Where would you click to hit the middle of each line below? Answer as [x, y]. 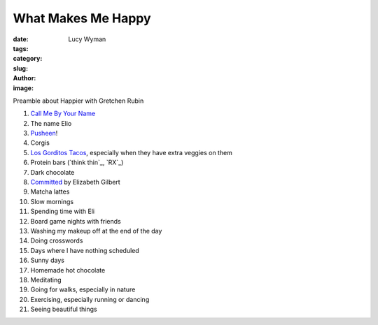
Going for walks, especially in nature [83, 289]
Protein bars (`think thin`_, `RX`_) [77, 162]
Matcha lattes [50, 192]
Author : [24, 78]
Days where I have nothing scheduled [85, 250]
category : [28, 59]
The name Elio [51, 123]
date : [21, 39]
